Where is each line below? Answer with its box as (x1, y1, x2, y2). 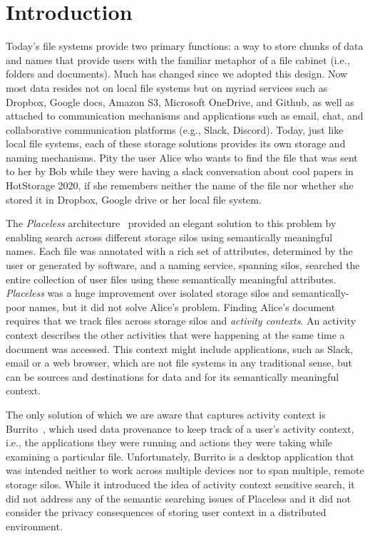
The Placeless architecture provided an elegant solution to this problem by (6, 216, 336, 231)
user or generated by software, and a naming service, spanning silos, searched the (6, 258, 360, 273)
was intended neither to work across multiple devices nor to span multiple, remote (6, 463, 364, 478)
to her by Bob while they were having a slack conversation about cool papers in (6, 164, 354, 179)
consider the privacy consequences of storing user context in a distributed (6, 505, 327, 520)
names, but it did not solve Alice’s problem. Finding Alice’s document (29, 299, 336, 314)
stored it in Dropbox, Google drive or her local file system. (6, 191, 262, 206)
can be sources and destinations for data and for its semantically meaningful (6, 369, 339, 384)
